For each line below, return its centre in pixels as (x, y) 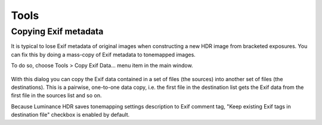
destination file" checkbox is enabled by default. (70, 115)
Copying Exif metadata (57, 31)
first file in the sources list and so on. (56, 95)
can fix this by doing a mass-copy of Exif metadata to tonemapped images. (103, 55)
